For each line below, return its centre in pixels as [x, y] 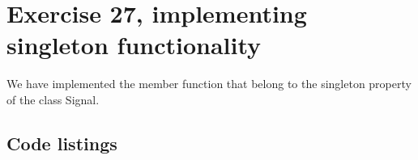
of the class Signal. [53, 99]
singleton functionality [134, 45]
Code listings [62, 143]
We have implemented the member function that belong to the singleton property [209, 84]
